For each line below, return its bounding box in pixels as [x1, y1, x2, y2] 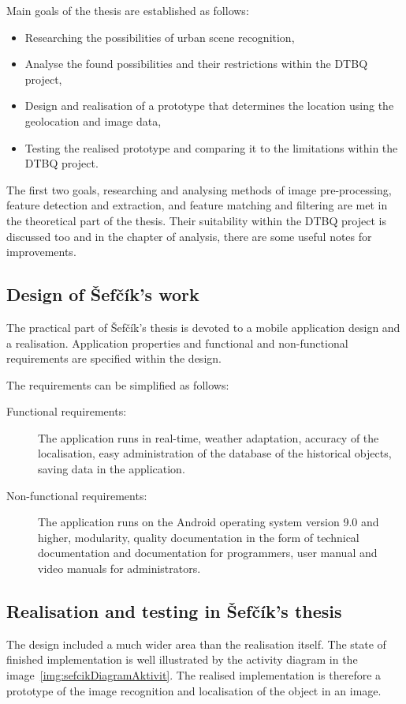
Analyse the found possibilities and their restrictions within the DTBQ [24, 55, 368, 72]
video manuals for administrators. [38, 560, 201, 577]
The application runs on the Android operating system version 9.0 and [38, 514, 379, 530]
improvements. [6, 243, 76, 260]
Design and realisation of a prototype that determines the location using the [24, 97, 394, 114]
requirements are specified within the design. [6, 350, 222, 367]
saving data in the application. [38, 461, 185, 477]
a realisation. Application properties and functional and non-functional [6, 334, 348, 351]
